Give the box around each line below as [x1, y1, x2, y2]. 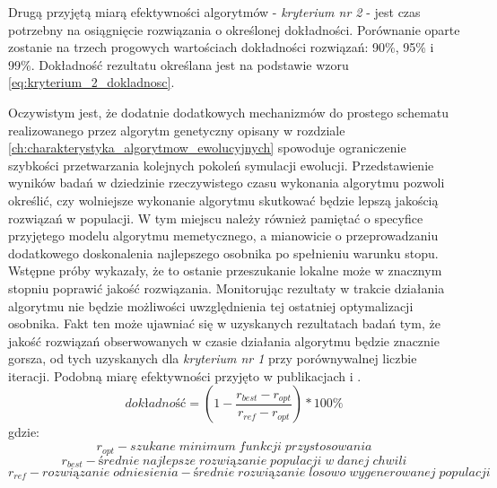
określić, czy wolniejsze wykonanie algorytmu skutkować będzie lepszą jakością [8, 190, 439, 209]
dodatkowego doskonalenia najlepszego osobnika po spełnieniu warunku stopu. [8, 243, 439, 262]
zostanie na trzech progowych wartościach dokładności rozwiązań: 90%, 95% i [8, 38, 434, 57]
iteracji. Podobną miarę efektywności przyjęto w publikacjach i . [8, 366, 362, 385]
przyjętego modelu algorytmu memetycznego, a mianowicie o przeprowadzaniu [8, 226, 439, 245]
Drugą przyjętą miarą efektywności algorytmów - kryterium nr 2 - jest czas [8, 3, 421, 21]
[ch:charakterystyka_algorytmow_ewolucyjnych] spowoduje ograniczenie [8, 138, 406, 157]
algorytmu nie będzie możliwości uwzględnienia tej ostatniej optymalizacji [8, 296, 414, 315]
